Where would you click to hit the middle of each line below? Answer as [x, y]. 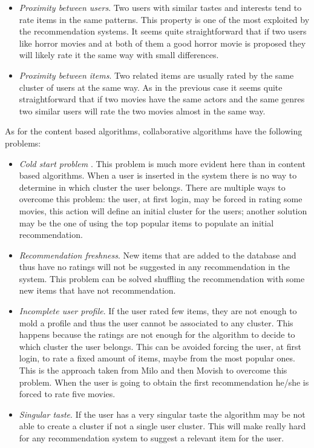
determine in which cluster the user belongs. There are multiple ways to [152, 187]
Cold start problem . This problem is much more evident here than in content [162, 163]
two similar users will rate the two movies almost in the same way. [142, 110]
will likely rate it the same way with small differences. [119, 55]
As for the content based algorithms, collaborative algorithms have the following [154, 131]
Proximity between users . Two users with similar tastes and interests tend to [160, 7]
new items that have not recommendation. [97, 290]
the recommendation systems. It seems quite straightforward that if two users [163, 31]
